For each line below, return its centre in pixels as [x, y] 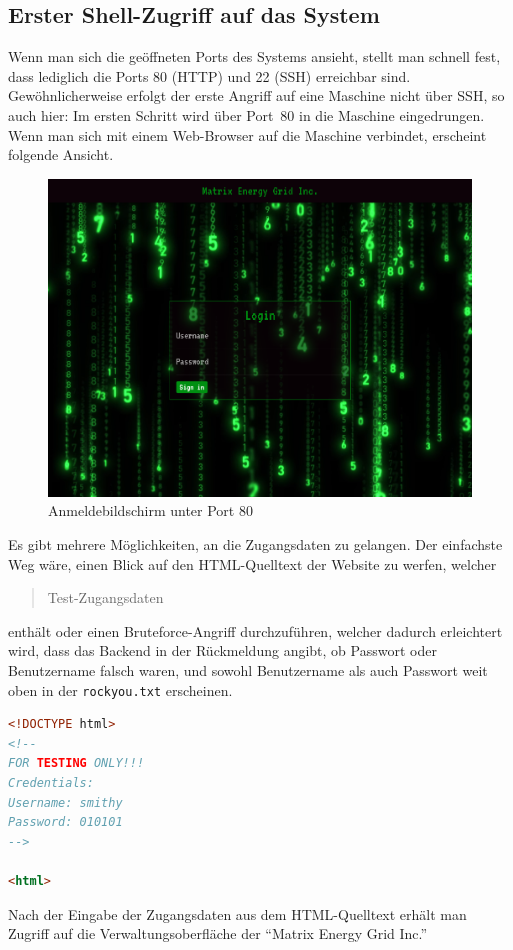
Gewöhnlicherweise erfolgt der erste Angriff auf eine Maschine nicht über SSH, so [256, 95]
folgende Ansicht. [61, 154]
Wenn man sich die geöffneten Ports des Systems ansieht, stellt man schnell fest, [254, 56]
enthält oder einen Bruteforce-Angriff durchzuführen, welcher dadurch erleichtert [255, 630]
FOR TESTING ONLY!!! [76, 763]
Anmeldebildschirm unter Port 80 [150, 510]
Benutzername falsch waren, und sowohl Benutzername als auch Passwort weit [248, 670]
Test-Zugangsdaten [105, 597]
